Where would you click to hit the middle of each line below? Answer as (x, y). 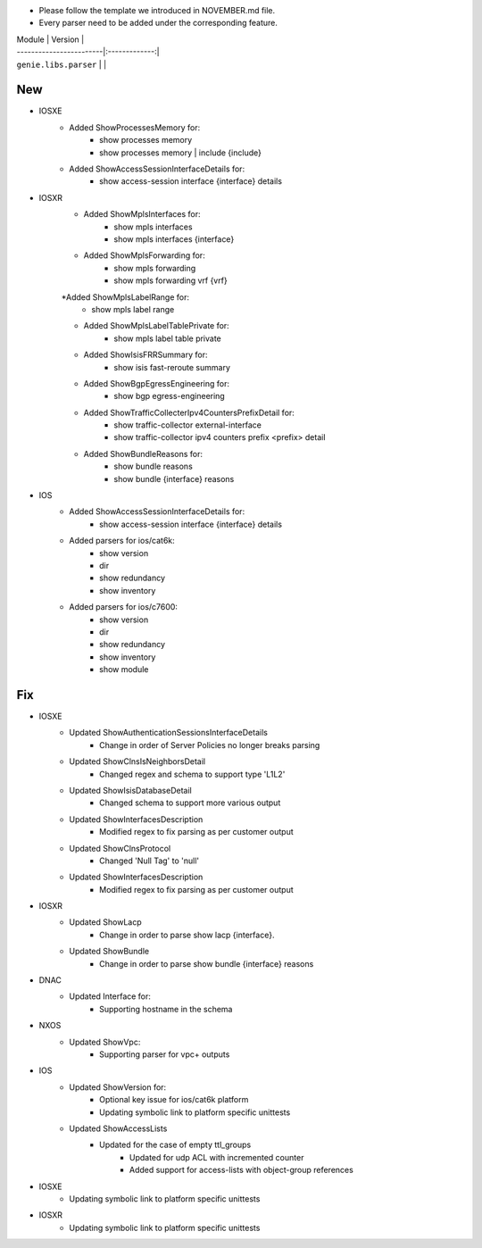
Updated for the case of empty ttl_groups (175, 1145)
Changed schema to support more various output (190, 803)
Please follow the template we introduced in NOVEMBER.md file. (157, 10)
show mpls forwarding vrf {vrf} (170, 280)
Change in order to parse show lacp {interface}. (187, 935)
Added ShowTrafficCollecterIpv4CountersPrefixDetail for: (189, 412)
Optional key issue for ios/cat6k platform (174, 1100)
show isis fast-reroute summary (172, 367)
